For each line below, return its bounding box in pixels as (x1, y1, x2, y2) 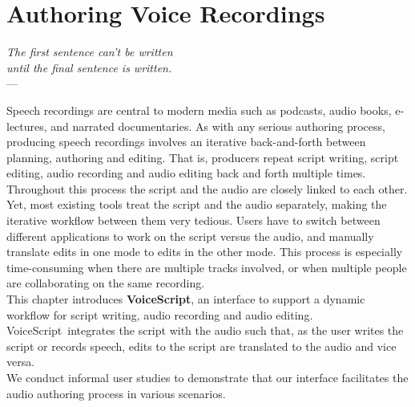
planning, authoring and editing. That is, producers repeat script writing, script (6, 149, 399, 165)
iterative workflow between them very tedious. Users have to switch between (6, 212, 381, 229)
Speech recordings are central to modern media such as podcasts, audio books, (6, 101, 392, 118)
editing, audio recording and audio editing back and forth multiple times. (6, 165, 366, 181)
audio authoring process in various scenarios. (6, 385, 226, 401)
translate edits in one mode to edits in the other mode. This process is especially (6, 243, 403, 260)
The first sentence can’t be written (6, 43, 173, 60)
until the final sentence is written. (6, 59, 172, 75)
